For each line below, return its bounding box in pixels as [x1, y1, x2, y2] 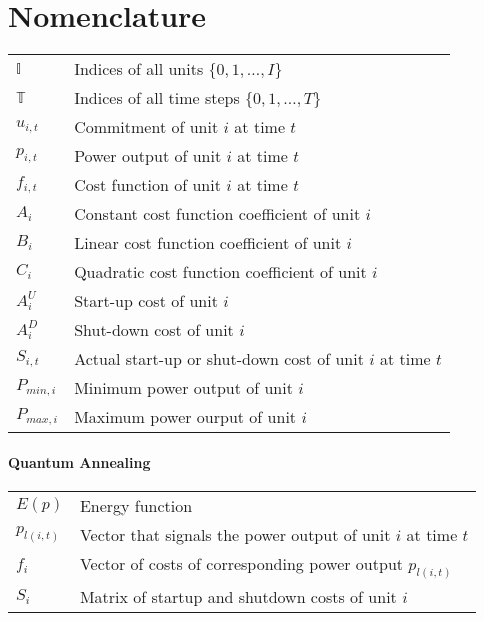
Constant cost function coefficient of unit [74, 202, 361, 226]
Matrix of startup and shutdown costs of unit [79, 585, 397, 609]
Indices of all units [74, 57, 204, 81]
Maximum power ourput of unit [74, 405, 297, 429]
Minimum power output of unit [74, 376, 293, 400]
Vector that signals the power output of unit [79, 522, 391, 546]
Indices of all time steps [74, 86, 240, 110]
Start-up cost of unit [74, 289, 218, 313]
